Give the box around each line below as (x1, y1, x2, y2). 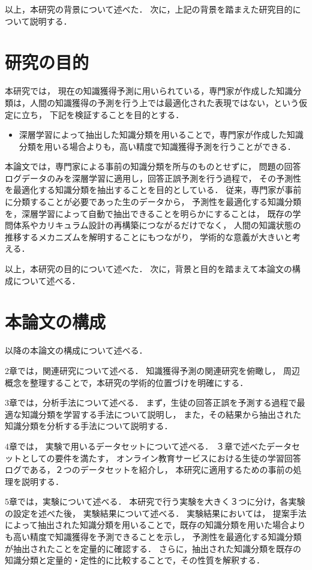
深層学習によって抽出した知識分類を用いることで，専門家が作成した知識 (19, 128, 304, 141)
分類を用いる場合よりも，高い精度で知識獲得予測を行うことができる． (19, 140, 296, 152)
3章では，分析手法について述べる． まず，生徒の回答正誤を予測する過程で (5, 396, 297, 409)
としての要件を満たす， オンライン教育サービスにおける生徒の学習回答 (21, 451, 301, 464)
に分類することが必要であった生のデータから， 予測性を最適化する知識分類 (5, 195, 302, 208)
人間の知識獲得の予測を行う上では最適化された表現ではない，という (29, 96, 299, 108)
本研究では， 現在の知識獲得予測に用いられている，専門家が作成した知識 (5, 85, 293, 97)
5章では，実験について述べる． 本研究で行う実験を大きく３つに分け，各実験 (5, 495, 305, 508)
